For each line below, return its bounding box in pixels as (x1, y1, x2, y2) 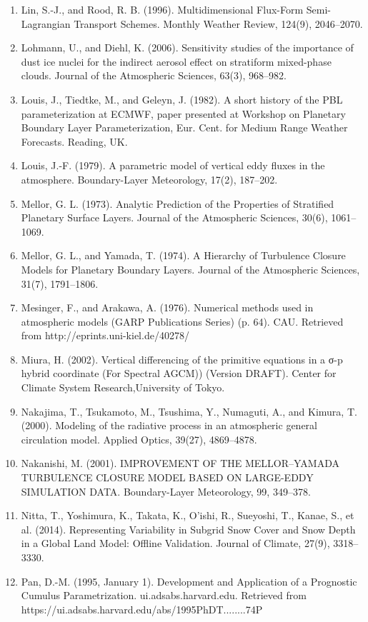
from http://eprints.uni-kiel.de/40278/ (21, 328, 189, 343)
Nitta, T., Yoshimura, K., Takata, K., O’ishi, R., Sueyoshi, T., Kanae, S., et (21, 508, 354, 523)
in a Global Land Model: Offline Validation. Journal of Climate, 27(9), (21, 536, 330, 551)
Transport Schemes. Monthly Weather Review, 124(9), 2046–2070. (74, 16, 363, 31)
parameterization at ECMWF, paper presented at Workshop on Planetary (21, 106, 346, 121)
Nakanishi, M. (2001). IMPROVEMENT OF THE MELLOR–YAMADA (21, 456, 340, 471)
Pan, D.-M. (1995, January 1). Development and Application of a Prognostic (21, 573, 357, 588)
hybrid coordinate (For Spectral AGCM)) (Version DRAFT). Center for (21, 366, 337, 381)
